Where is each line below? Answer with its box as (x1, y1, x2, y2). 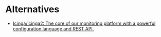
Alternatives (5, 4, 60, 15)
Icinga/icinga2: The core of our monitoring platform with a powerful (12, 20, 156, 26)
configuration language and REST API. (12, 25, 94, 31)
